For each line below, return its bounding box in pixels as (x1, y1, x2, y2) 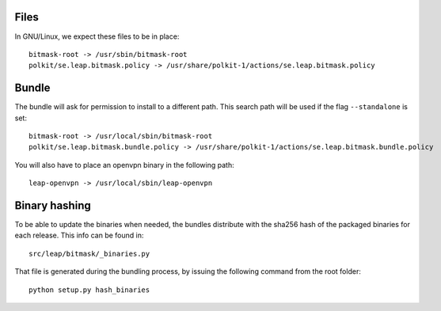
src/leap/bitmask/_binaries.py (29, 249, 150, 258)
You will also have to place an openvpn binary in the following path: (14, 160, 234, 169)
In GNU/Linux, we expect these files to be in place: (14, 32, 180, 41)
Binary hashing (14, 199, 91, 212)
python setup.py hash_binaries (29, 285, 150, 294)
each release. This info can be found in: (14, 230, 144, 241)
